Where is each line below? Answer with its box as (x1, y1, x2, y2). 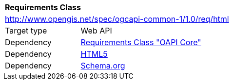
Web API (80, 26, 112, 35)
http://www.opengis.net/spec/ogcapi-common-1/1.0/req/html (5, 14, 229, 24)
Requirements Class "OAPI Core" (80, 37, 201, 47)
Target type (5, 26, 47, 35)
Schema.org (80, 61, 125, 70)
